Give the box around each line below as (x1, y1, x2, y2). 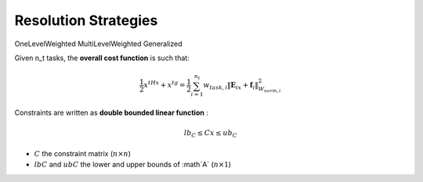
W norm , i (258, 86, 281, 94)
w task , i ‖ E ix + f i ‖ (203, 80, 258, 91)
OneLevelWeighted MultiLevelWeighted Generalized (14, 39, 183, 48)
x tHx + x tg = (143, 79, 186, 90)
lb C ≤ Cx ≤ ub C (184, 129, 237, 140)
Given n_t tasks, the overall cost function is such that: (14, 53, 190, 62)
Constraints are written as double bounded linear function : (14, 108, 209, 117)
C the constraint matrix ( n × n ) (34, 148, 132, 158)
